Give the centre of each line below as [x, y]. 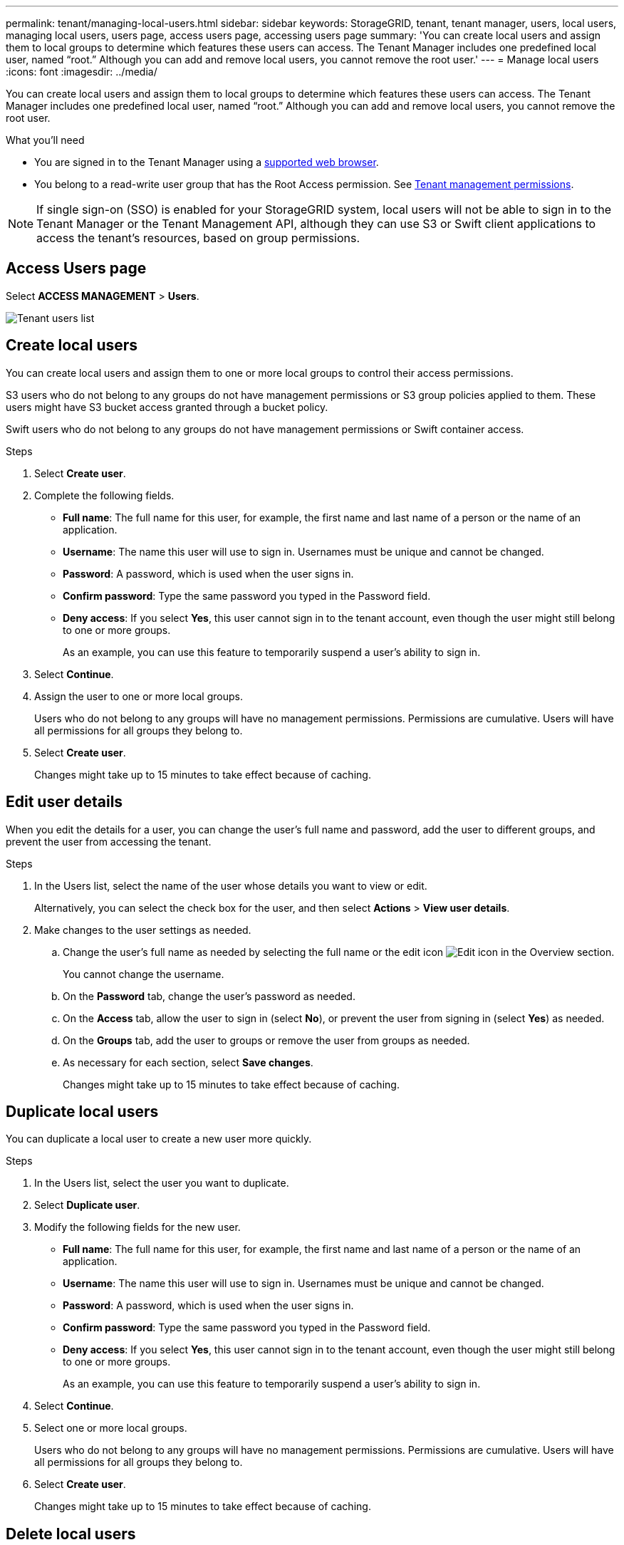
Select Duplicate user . [87, 1205]
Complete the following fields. [104, 495]
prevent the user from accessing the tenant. [109, 841]
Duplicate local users [82, 1111]
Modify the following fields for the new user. [137, 1227]
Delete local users [71, 1534]
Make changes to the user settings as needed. [143, 930]
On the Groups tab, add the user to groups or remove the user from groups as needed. [266, 1040]
